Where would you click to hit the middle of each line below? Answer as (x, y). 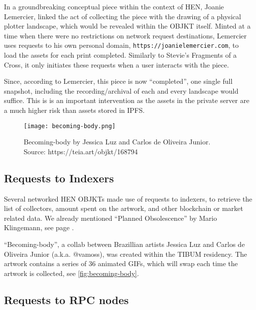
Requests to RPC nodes (66, 299)
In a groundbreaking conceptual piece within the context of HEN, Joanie (114, 6)
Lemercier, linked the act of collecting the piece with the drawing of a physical (123, 16)
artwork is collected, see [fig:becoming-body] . (72, 273)
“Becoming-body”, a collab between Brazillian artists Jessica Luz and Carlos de (125, 244)
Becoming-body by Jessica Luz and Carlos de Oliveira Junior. (117, 142)
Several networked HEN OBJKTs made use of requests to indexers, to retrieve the (128, 198)
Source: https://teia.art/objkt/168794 (81, 151)
